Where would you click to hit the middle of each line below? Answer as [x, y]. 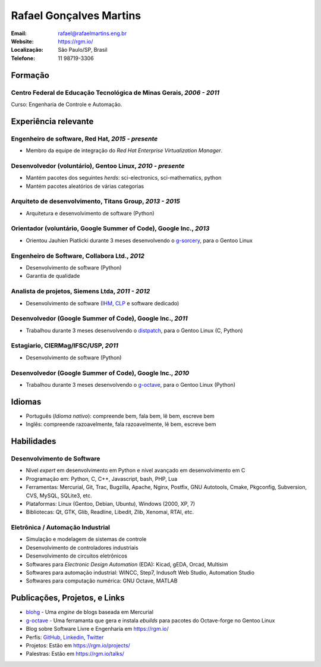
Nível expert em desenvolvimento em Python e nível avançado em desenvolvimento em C [136, 471]
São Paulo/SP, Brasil [83, 50]
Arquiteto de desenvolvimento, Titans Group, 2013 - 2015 [96, 201]
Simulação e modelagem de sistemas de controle [86, 539]
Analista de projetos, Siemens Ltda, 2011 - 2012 [81, 292]
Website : [22, 41]
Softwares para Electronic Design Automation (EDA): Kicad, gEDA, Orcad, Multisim [127, 564]
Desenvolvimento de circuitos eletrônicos [77, 556]
